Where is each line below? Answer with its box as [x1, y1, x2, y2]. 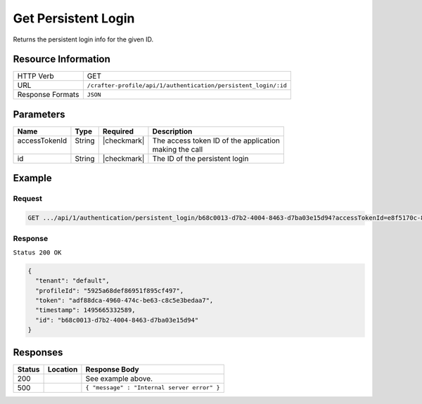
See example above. [85, 373, 153, 383]
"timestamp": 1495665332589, [35, 306, 136, 314]
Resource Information [13, 53, 110, 65]
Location [47, 364, 78, 374]
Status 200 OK [13, 248, 62, 256]
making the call [152, 144, 203, 154]
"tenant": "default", [35, 277, 110, 285]
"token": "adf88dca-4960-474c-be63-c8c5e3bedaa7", [35, 297, 214, 305]
